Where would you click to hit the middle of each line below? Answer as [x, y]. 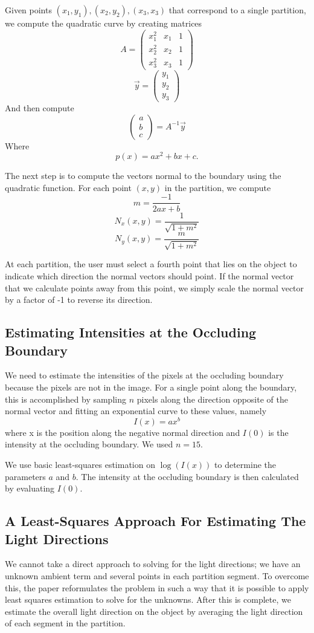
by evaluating [30, 488]
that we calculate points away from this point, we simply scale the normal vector [155, 287]
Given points [28, 10]
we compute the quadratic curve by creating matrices [104, 23]
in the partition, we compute [218, 187]
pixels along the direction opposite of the [212, 399]
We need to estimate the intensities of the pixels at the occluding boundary [144, 375]
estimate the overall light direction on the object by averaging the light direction [154, 611]
